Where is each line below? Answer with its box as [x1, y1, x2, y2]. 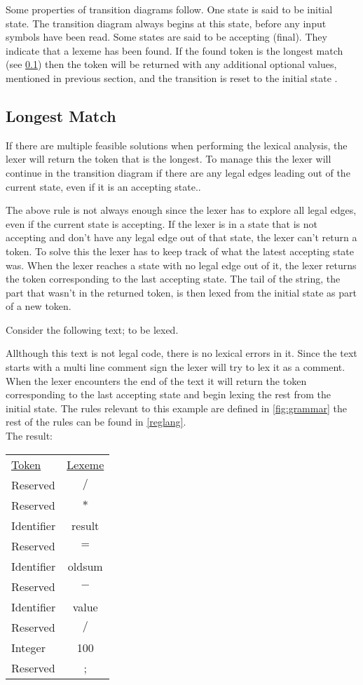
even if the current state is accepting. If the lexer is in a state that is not [6, 216, 317, 231]
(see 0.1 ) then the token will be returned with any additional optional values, [6, 57, 337, 72]
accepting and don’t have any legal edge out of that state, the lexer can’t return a [6, 230, 357, 245]
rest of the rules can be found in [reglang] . [6, 414, 186, 429]
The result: [6, 428, 53, 443]
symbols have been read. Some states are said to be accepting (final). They [6, 29, 327, 44]
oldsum [67, 557, 103, 574]
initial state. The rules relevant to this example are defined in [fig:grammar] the [6, 400, 347, 415]
